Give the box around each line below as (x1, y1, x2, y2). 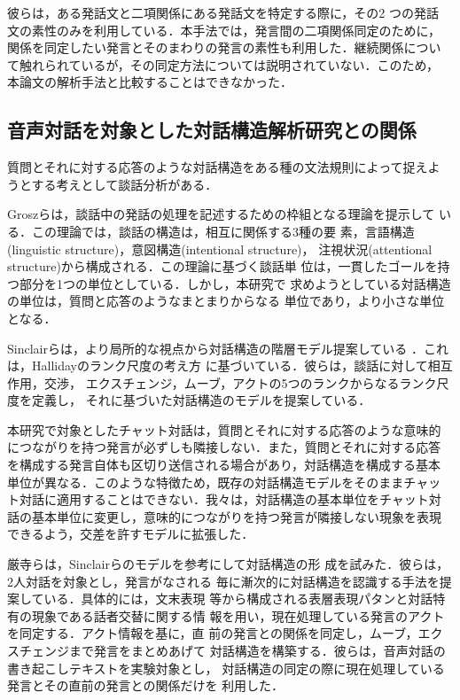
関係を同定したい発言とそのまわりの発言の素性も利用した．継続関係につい (7, 38, 441, 57)
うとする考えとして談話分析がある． (7, 175, 218, 193)
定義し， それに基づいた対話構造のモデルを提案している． (31, 391, 371, 409)
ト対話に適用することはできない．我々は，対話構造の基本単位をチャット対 (7, 490, 441, 509)
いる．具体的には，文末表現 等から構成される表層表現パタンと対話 (43, 589, 433, 608)
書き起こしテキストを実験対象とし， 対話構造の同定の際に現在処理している (7, 658, 445, 677)
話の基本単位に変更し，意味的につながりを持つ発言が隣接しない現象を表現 (7, 507, 441, 525)
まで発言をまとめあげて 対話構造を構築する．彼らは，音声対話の (68, 642, 446, 660)
